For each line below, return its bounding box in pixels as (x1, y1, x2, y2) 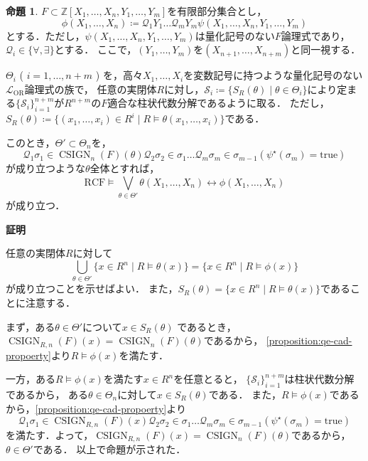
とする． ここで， (54, 42, 137, 57)
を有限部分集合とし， (167, 4, 267, 18)
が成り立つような (6, 161, 85, 176)
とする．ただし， (6, 28, 85, 43)
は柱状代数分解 (284, 371, 355, 386)
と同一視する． (291, 42, 361, 57)
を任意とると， (173, 371, 243, 386)
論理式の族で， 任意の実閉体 (24, 81, 157, 96)
